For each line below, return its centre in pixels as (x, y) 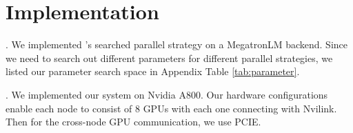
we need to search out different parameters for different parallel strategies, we (169, 58)
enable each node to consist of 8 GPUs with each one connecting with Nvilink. (171, 108)
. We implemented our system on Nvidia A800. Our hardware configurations (167, 94)
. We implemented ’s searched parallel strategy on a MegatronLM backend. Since (177, 44)
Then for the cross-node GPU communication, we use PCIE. (133, 122)
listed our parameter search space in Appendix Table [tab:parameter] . (153, 71)
